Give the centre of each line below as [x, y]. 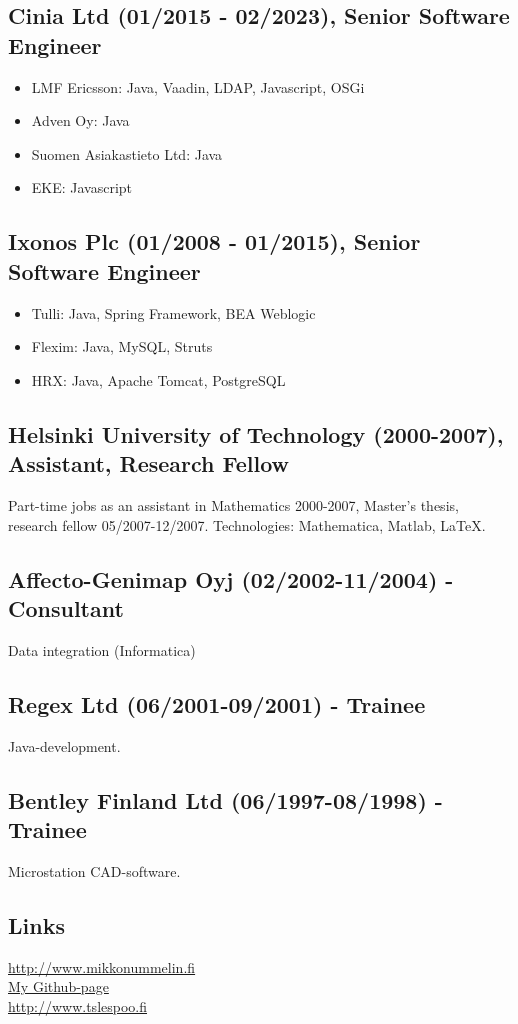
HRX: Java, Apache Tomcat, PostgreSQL [158, 379]
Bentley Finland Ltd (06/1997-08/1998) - [225, 799]
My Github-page [58, 986]
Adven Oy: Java [80, 120]
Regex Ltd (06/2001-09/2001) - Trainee [217, 703]
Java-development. [64, 745]
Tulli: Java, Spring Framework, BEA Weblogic [173, 312]
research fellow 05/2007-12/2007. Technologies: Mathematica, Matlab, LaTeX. [247, 524]
